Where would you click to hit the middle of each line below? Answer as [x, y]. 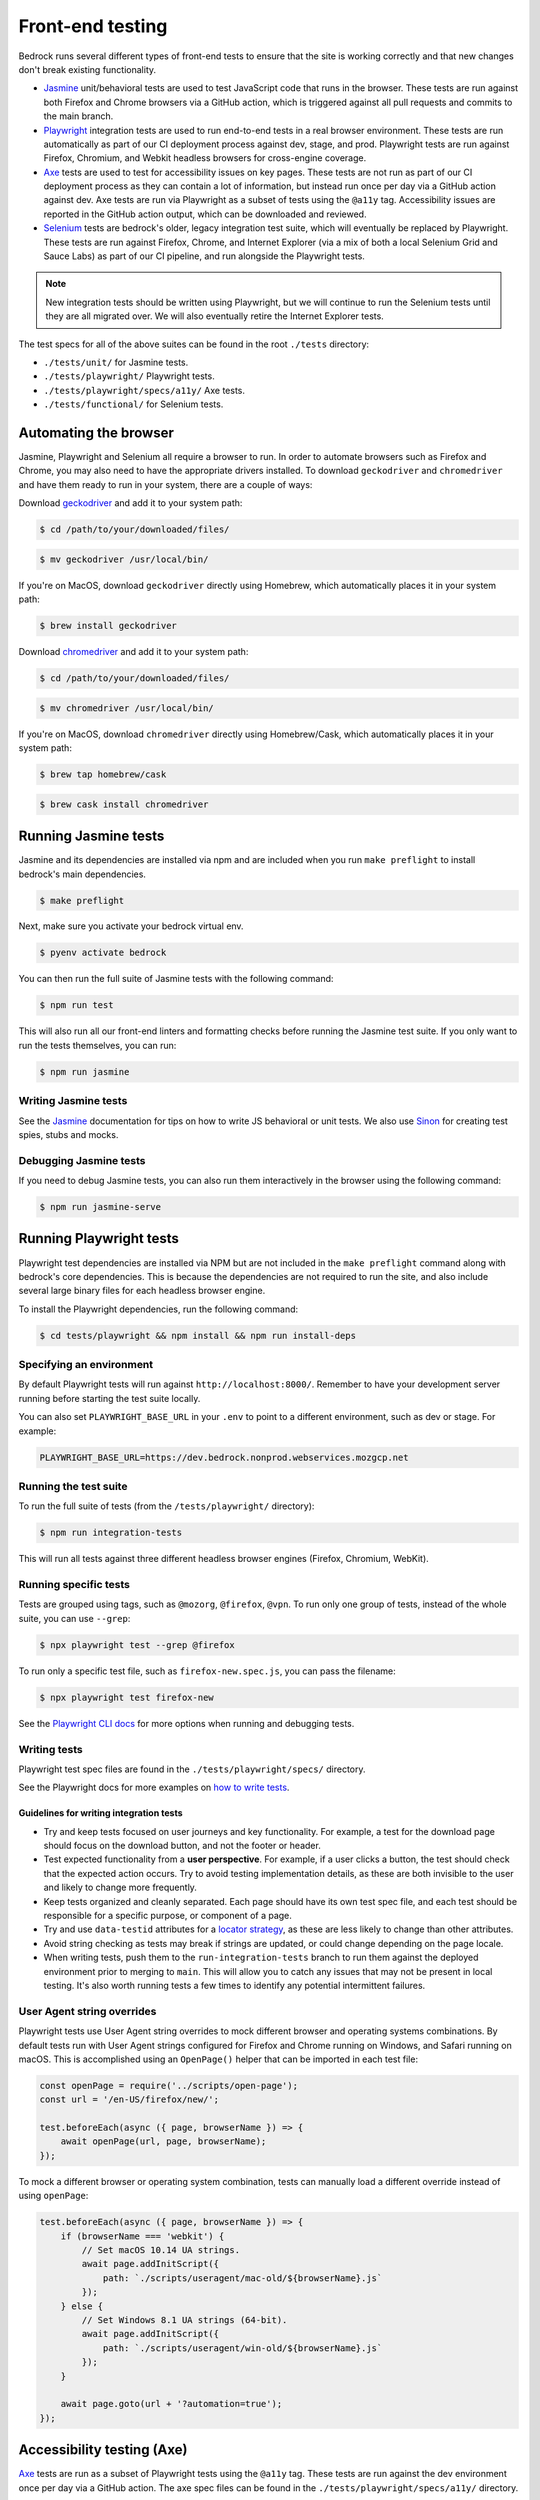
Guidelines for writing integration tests [101, 1813]
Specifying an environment [86, 1365]
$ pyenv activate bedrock [103, 953]
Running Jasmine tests [91, 836]
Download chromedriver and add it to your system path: [133, 652]
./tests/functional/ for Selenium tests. [133, 404]
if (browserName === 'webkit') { [142, 2236]
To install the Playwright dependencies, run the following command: [158, 1309]
